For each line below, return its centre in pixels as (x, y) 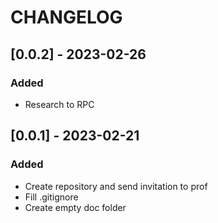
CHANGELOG (66, 17)
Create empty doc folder (75, 207)
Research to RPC (59, 104)
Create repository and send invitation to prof (116, 186)
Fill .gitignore (51, 197)
